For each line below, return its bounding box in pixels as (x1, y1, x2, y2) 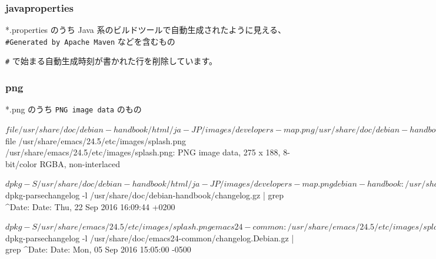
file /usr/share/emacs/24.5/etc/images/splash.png (5, 134, 186, 147)
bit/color (5, 157, 37, 170)
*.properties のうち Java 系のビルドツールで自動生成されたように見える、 (5, 24, 287, 36)
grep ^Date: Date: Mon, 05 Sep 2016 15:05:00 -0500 (5, 243, 191, 255)
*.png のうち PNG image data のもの (5, 103, 142, 115)
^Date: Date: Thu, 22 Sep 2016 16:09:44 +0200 (5, 200, 175, 212)
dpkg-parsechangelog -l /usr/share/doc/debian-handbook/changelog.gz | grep (5, 188, 284, 201)
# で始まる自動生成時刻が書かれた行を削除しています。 (5, 55, 218, 67)
